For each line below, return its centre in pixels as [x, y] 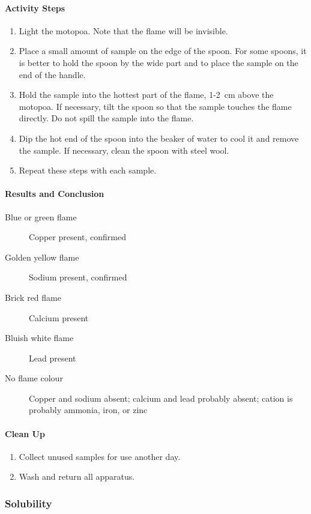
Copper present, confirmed [77, 237]
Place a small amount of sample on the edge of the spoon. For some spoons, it [163, 51]
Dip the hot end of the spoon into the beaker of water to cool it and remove [159, 138]
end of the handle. [52, 74]
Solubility [29, 503]
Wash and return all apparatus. [77, 476]
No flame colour [34, 378]
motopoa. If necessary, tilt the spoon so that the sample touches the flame [155, 106]
